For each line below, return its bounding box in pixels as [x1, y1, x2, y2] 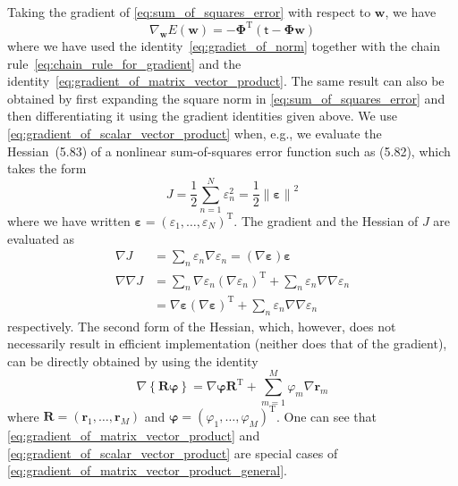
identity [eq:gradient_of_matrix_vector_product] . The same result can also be [7, 71, 445, 90]
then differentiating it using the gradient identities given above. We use [7, 106, 397, 125]
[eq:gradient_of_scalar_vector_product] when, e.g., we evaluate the [7, 124, 382, 143]
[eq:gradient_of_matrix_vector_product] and [7, 426, 260, 445]
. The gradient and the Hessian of [233, 211, 419, 230]
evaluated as [7, 229, 75, 247]
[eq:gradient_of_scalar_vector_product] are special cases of [7, 443, 338, 462]
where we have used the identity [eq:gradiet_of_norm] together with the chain [7, 37, 441, 55]
